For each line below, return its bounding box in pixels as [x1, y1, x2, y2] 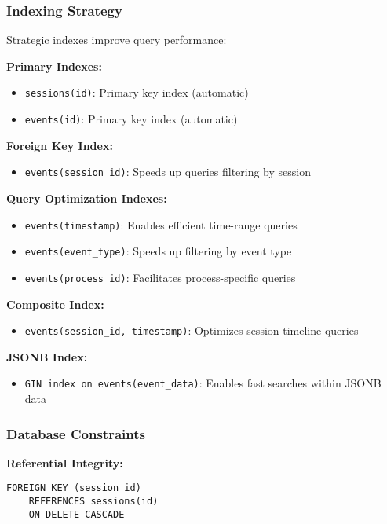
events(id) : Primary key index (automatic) [24, 111, 238, 127]
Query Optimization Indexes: [6, 189, 167, 206]
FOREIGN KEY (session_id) [6, 482, 141, 494]
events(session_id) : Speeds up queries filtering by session [24, 163, 312, 180]
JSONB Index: [6, 348, 88, 365]
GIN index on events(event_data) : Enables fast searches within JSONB [24, 375, 382, 391]
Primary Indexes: [6, 57, 102, 74]
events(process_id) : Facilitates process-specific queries [24, 269, 296, 285]
